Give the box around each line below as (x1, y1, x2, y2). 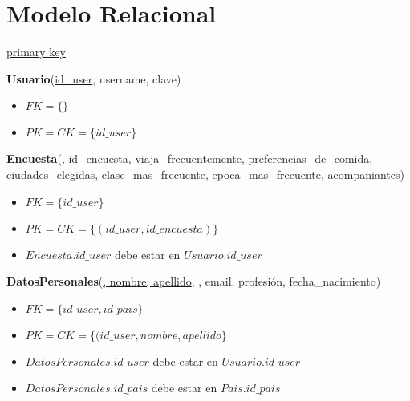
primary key (6, 43, 66, 60)
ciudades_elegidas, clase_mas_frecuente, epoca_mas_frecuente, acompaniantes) (6, 165, 404, 182)
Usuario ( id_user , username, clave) (6, 70, 181, 87)
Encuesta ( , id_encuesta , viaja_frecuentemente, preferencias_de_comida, (6, 150, 373, 167)
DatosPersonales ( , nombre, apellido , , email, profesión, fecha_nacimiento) (6, 273, 381, 290)
